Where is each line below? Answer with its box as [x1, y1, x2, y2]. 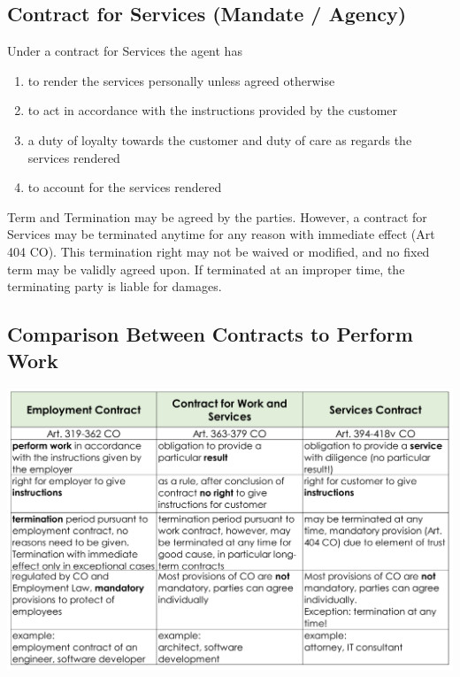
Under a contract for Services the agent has [7, 42, 242, 60]
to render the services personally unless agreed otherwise [27, 71, 335, 89]
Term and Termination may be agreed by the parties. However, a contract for [7, 207, 427, 226]
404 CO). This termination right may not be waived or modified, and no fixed [7, 242, 430, 260]
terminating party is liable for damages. [7, 277, 222, 296]
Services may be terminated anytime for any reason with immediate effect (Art [7, 225, 435, 243]
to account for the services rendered [27, 178, 222, 196]
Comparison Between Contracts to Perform [7, 320, 413, 348]
